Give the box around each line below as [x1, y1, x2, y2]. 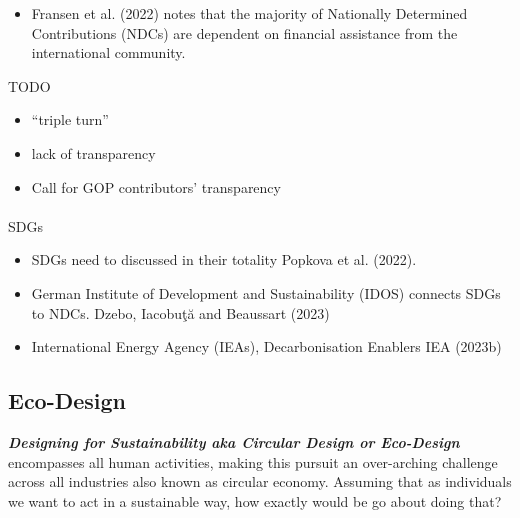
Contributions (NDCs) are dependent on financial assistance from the [31, 22, 458, 43]
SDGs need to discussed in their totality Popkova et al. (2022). [31, 249, 417, 270]
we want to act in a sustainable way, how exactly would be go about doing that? [8, 490, 502, 511]
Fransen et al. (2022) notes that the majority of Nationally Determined [31, 3, 468, 23]
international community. [31, 42, 186, 63]
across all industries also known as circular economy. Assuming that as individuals [8, 471, 512, 492]
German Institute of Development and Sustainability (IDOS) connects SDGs [31, 282, 501, 303]
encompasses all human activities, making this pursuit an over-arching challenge [8, 451, 498, 472]
